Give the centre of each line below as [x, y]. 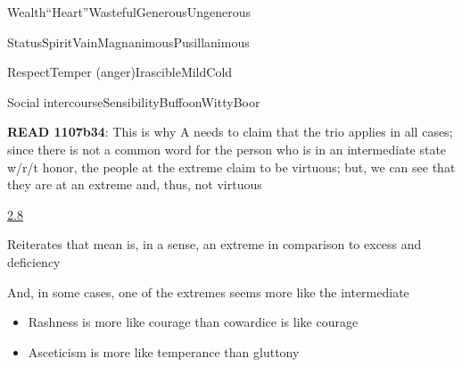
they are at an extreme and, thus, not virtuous [135, 184]
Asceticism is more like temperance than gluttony [164, 351]
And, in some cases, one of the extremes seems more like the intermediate [208, 292]
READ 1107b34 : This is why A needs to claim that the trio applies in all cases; [230, 132]
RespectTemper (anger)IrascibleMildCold [120, 72]
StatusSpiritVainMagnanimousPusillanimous [128, 42]
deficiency [34, 261]
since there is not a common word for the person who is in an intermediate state [227, 149]
